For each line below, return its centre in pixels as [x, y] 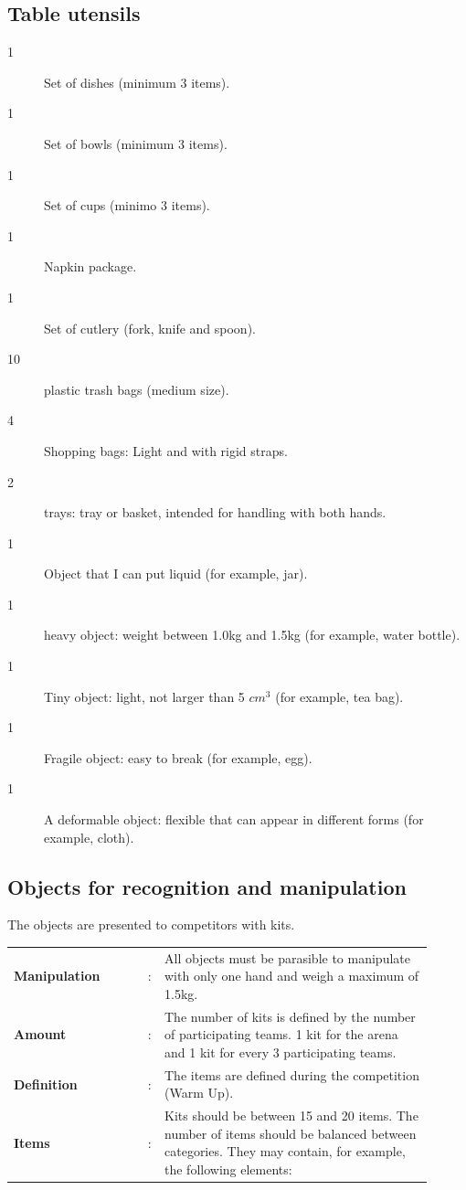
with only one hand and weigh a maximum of [292, 976]
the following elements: [228, 1169]
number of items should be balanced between [291, 1133]
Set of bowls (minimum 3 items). [136, 143]
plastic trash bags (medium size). [137, 389]
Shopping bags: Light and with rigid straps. [166, 450]
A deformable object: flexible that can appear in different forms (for [234, 819]
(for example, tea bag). [339, 696]
